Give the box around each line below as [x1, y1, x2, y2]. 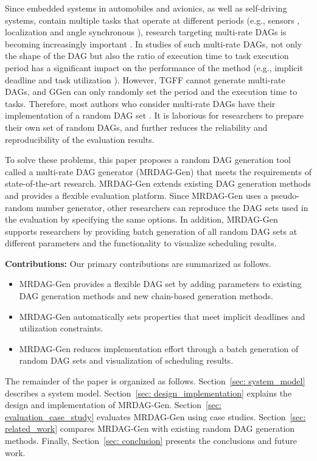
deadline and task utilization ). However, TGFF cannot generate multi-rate [5, 73, 285, 86]
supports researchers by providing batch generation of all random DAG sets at [5, 224, 298, 237]
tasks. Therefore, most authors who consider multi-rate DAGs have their [5, 97, 276, 109]
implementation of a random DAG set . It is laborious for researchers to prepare [5, 109, 304, 122]
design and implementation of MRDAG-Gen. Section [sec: [5, 398, 221, 411]
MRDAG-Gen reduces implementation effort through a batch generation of [19, 342, 299, 355]
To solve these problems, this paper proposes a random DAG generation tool [5, 153, 291, 166]
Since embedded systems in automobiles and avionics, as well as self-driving [5, 2, 287, 14]
